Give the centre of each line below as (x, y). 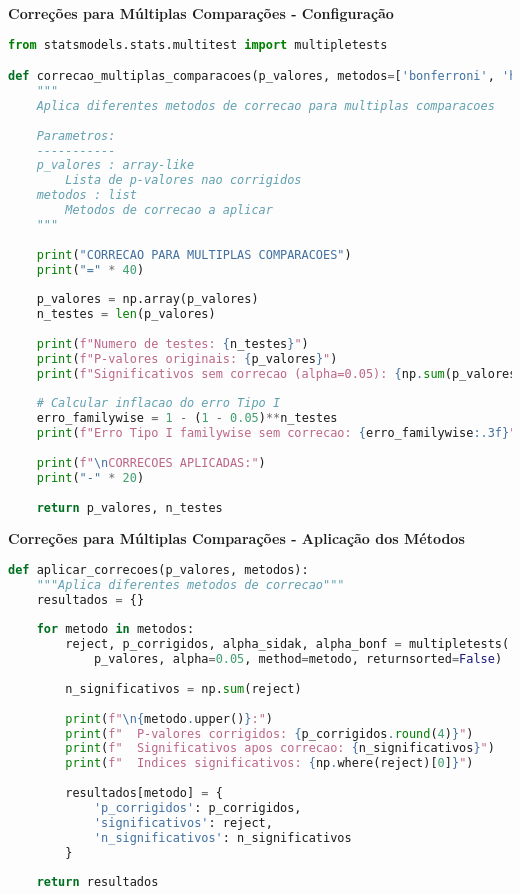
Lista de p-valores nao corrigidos (183, 180)
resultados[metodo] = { (144, 793)
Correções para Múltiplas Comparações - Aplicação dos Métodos (236, 538)
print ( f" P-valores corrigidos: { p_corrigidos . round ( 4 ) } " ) (269, 733)
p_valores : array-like (115, 165)
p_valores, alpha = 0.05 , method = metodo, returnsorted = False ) (298, 659)
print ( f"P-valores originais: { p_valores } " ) (187, 358)
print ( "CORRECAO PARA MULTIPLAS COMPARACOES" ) (194, 254)
